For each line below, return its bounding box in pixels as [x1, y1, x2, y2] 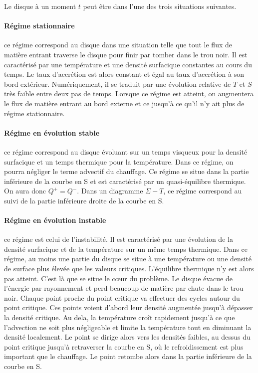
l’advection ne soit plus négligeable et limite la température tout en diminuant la [4, 322, 252, 332]
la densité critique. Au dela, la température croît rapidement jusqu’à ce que [4, 312, 235, 323]
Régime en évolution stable [4, 127, 100, 138]
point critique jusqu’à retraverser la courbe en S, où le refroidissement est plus [4, 341, 244, 352]
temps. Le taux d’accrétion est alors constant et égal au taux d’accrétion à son [4, 69, 244, 79]
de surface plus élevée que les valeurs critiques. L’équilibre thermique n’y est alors [4, 263, 254, 274]
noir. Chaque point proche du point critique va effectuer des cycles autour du [4, 292, 240, 303]
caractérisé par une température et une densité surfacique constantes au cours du [4, 59, 252, 69]
